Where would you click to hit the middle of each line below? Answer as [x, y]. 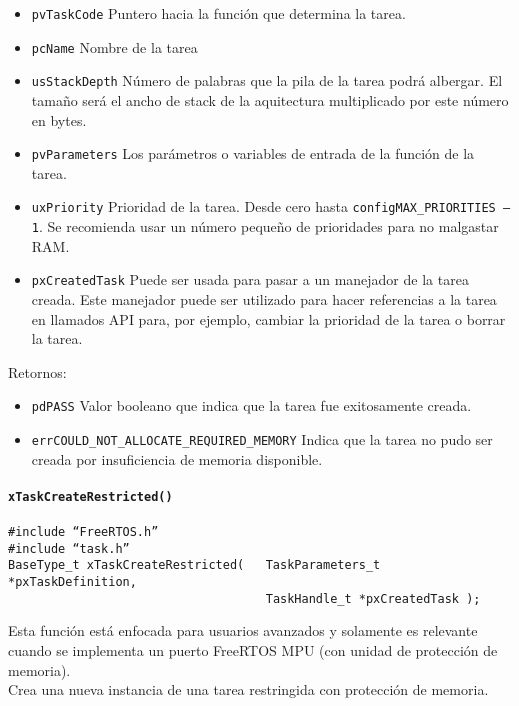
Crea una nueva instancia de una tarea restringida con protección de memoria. [248, 689]
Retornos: [37, 371]
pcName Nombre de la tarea [114, 46]
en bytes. [59, 119]
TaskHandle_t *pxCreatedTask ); [373, 598]
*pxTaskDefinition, [72, 582]
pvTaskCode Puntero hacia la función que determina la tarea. [218, 13]
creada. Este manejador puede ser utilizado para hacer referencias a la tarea [264, 298]
